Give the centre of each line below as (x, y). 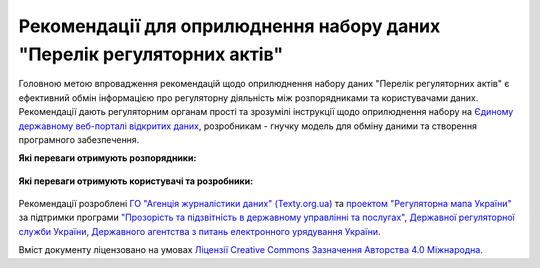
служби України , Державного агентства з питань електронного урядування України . (199, 231)
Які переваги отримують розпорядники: (107, 158)
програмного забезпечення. (79, 139)
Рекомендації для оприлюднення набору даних (229, 26)
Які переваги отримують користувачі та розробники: (136, 181)
